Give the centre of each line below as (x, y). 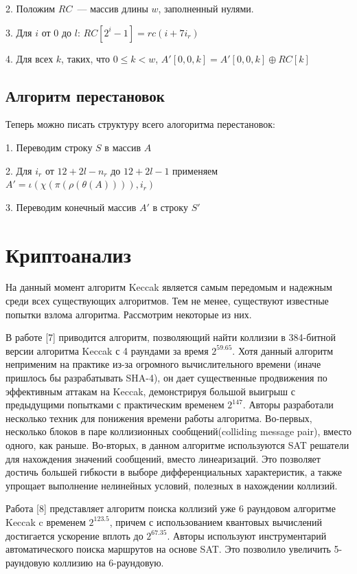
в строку (170, 207)
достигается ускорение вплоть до (74, 535)
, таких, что (85, 58)
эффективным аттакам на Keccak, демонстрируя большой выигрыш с (150, 391)
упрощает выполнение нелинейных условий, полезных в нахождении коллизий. (172, 485)
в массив (123, 147)
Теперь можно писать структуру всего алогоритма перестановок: (140, 124)
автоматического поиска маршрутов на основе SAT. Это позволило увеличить (168, 549)
